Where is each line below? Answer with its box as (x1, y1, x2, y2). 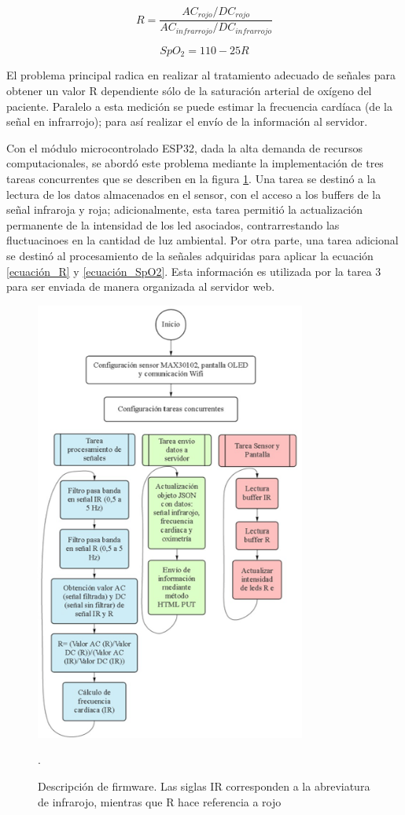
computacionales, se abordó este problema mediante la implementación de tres (6, 155, 384, 171)
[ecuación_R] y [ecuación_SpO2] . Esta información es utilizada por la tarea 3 (6, 262, 381, 279)
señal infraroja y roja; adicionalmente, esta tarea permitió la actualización (6, 201, 363, 218)
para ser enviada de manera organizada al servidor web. (6, 278, 275, 295)
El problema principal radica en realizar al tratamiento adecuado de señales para (6, 67, 396, 83)
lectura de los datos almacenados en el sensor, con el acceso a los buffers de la (6, 185, 381, 202)
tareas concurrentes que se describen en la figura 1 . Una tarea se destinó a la (6, 170, 376, 186)
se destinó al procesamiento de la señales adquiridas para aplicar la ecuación (6, 247, 374, 263)
